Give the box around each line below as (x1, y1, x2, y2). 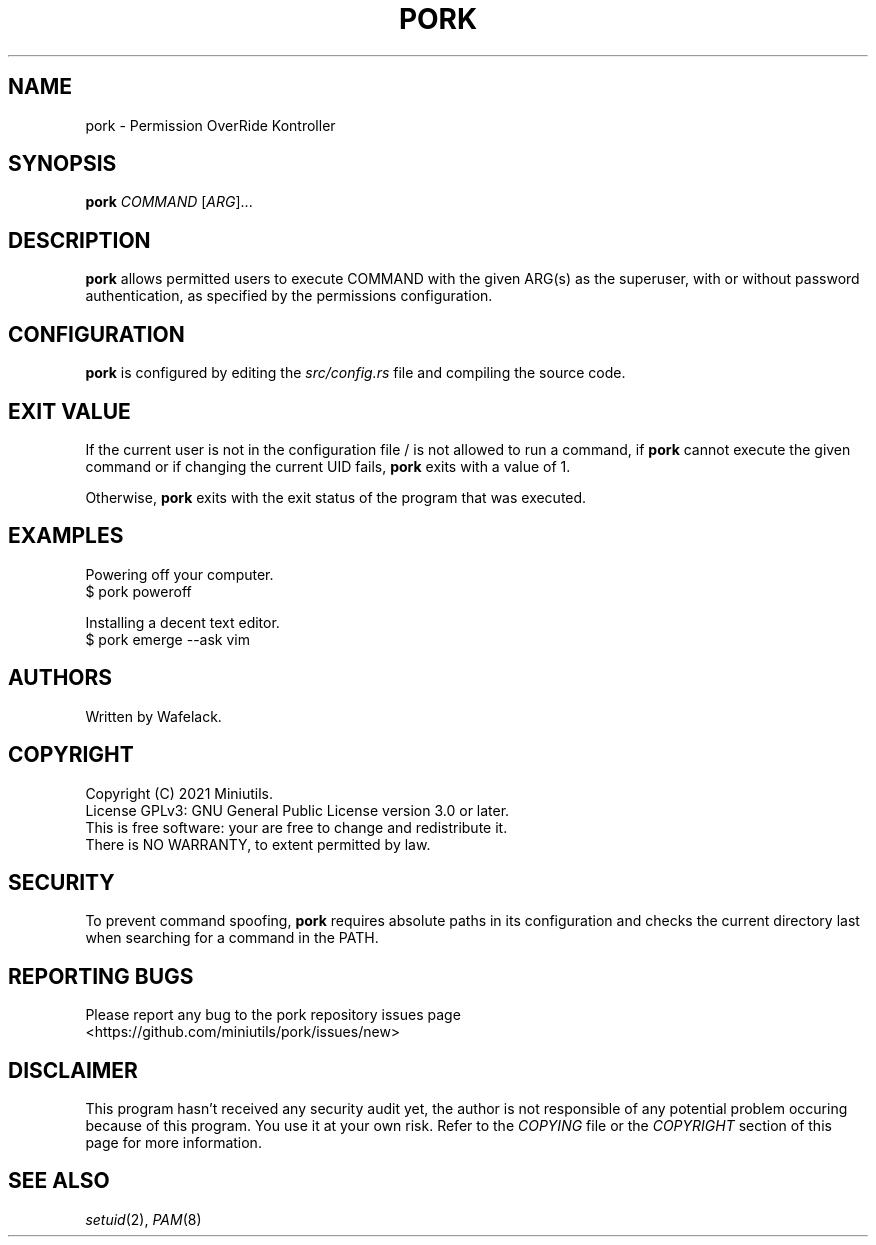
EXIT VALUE (8, 398, 131, 424)
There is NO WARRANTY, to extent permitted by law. (85, 835, 431, 853)
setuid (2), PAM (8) (85, 1210, 202, 1228)
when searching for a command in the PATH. (85, 929, 379, 947)
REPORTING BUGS (8, 963, 194, 989)
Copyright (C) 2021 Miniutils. (85, 784, 274, 802)
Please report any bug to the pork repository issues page (85, 1006, 461, 1024)
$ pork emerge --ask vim (85, 630, 250, 648)
